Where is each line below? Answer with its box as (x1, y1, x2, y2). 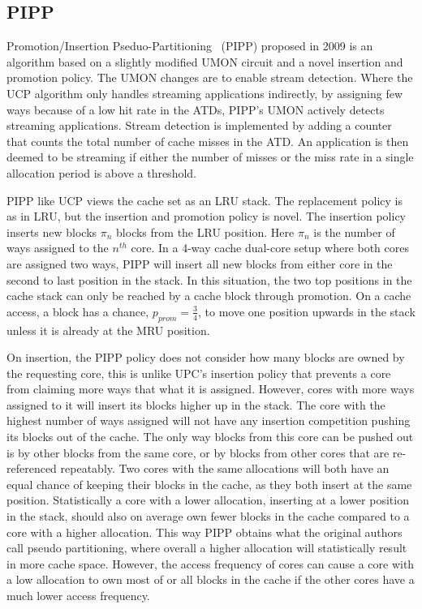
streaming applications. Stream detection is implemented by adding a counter (6, 117, 392, 134)
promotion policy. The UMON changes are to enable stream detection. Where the (6, 69, 413, 86)
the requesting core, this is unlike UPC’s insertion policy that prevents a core (6, 364, 391, 381)
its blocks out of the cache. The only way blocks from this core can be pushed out (6, 428, 414, 445)
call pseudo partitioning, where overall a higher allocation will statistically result (6, 539, 407, 556)
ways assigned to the (6, 239, 109, 256)
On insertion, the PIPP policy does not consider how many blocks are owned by (6, 349, 405, 366)
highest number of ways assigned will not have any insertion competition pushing (6, 412, 411, 429)
